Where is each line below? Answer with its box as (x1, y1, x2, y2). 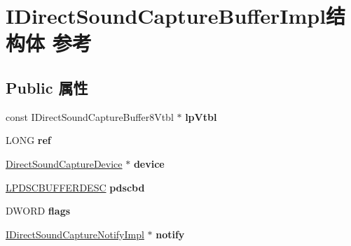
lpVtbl (185, 109, 217, 124)
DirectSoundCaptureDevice (6, 156, 123, 171)
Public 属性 (6, 76, 88, 98)
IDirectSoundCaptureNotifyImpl (6, 226, 144, 241)
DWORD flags (6, 203, 71, 218)
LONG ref (6, 133, 51, 147)
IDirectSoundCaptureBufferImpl (6, 1, 326, 30)
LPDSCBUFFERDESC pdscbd (6, 180, 145, 194)
